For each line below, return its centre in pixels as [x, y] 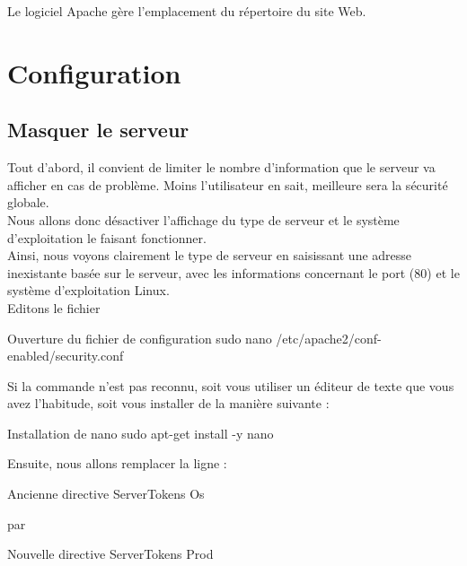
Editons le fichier [54, 307]
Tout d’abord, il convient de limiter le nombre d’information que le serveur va [221, 167]
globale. [28, 202]
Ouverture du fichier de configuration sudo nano [140, 338]
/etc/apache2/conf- [329, 338]
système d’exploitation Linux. [88, 290]
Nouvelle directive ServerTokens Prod [110, 554]
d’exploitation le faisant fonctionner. [107, 237]
